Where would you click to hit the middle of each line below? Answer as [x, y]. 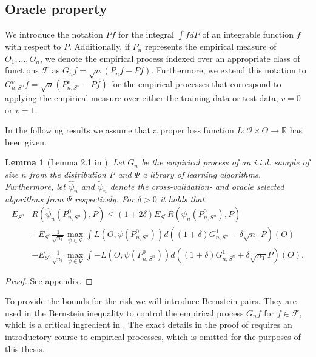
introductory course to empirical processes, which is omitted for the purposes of [153, 336]
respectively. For [105, 199]
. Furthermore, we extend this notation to [229, 70]
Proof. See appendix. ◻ [49, 280]
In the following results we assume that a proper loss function [119, 130]
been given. [26, 142]
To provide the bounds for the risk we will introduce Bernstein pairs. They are [151, 301]
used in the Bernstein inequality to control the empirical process [124, 312]
